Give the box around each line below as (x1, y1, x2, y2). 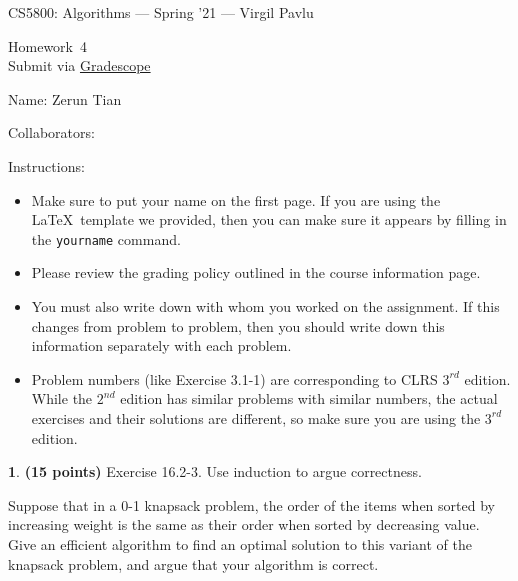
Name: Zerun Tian (8, 88, 122, 109)
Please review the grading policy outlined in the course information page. (31, 262, 481, 283)
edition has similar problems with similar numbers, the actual (120, 388, 498, 409)
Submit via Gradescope (8, 55, 151, 76)
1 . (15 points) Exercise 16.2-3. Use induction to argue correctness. (8, 461, 422, 482)
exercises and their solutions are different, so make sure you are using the (31, 407, 481, 428)
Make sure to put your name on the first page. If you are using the (31, 189, 441, 210)
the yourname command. (31, 228, 181, 249)
